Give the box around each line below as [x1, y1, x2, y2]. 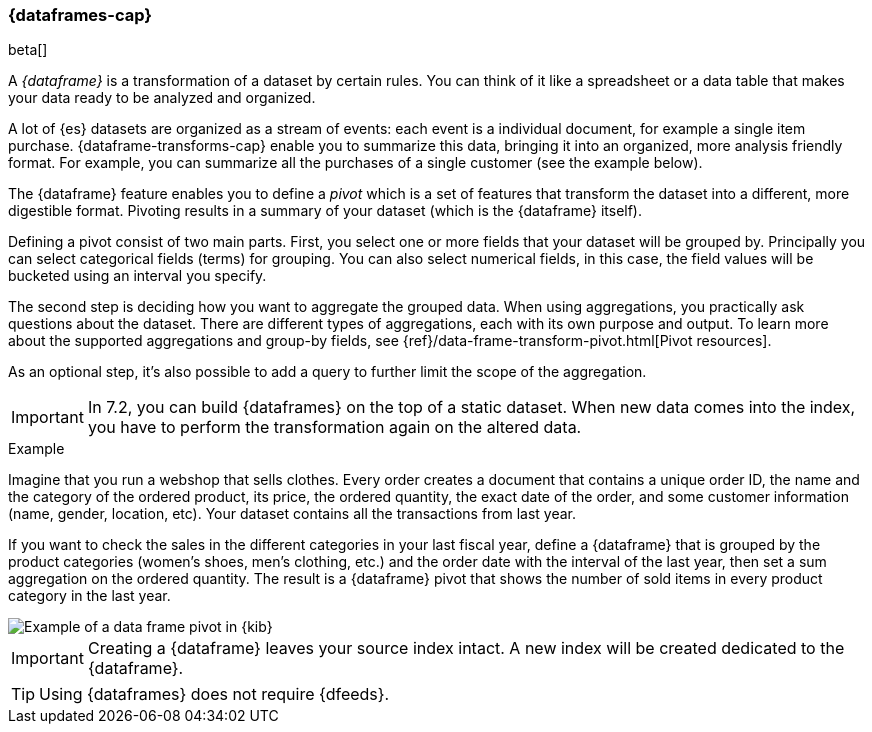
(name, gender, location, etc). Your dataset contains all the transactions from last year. [8, 505, 577, 523]
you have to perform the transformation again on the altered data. [87, 417, 582, 438]
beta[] [8, 41, 48, 59]
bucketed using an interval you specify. [8, 267, 267, 285]
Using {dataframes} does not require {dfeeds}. [39, 684, 390, 705]
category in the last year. [8, 587, 171, 605]
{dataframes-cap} [8, 5, 152, 25]
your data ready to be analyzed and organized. [8, 89, 316, 107]
